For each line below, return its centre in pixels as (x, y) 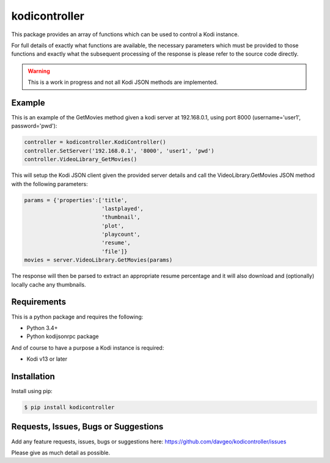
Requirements (39, 302)
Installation (33, 376)
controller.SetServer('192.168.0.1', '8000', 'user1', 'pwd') (119, 151)
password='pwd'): (34, 126)
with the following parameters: (50, 184)
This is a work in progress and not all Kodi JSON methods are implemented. (123, 82)
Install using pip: (32, 391)
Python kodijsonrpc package (63, 336)
